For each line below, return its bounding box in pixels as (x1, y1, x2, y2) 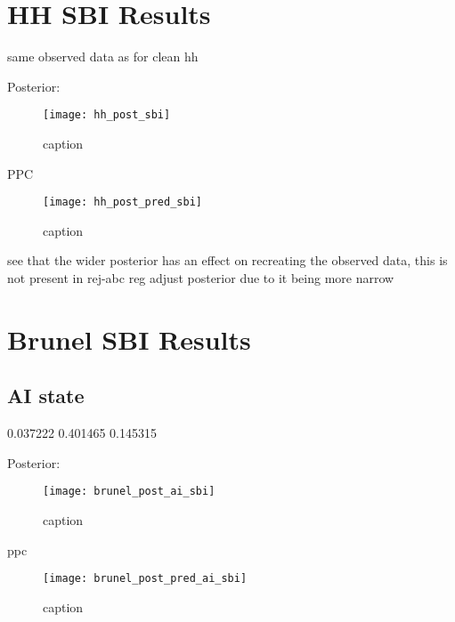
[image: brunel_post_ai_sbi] (43, 485, 215, 498)
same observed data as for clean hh (7, 47, 199, 66)
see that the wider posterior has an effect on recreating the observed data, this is (7, 251, 448, 270)
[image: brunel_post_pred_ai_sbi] (43, 572, 248, 586)
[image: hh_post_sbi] (43, 109, 171, 122)
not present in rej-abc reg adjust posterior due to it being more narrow (7, 269, 394, 287)
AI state (7, 382, 85, 409)
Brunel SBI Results (7, 320, 251, 357)
